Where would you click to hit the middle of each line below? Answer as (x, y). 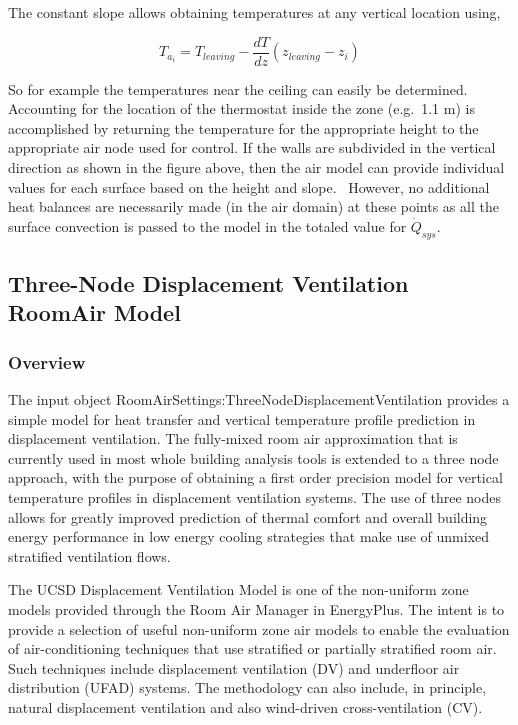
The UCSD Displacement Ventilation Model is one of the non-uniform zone (238, 589)
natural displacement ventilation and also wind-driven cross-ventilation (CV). (245, 706)
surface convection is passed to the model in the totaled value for (207, 225)
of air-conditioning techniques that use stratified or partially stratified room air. (252, 648)
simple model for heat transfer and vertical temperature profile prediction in (242, 418)
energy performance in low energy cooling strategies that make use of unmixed (249, 536)
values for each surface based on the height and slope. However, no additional (249, 186)
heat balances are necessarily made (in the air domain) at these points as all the (253, 206)
